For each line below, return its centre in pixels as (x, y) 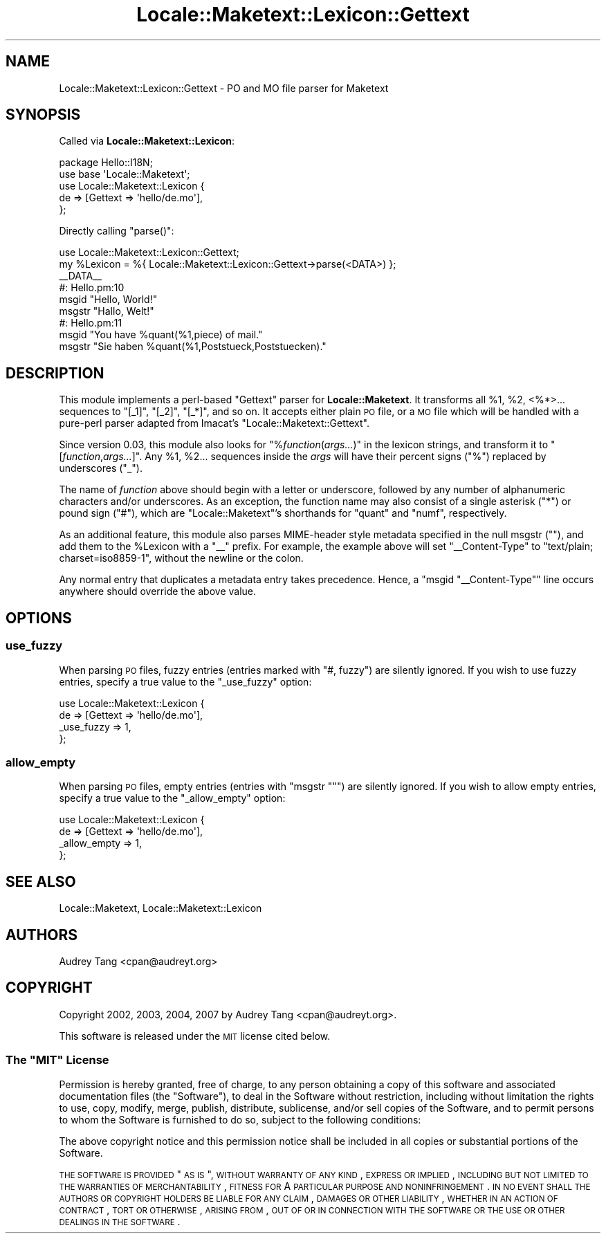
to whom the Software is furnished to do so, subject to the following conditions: (240, 1119)
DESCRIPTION (55, 373)
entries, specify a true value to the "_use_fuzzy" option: (185, 681)
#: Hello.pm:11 (91, 323)
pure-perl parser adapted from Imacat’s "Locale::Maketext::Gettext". (214, 423)
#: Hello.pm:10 (92, 288)
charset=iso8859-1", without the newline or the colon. (181, 558)
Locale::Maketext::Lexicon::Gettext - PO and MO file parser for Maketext (224, 88)
